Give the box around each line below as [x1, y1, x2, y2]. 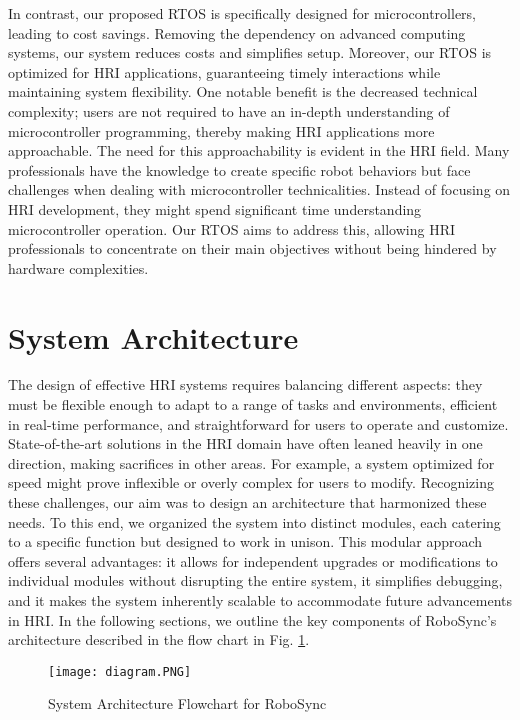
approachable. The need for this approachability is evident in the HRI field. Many [8, 140, 510, 161]
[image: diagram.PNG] [48, 664, 192, 679]
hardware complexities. [8, 257, 149, 278]
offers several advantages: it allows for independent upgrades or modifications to [8, 550, 498, 571]
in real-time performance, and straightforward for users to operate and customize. [8, 413, 509, 434]
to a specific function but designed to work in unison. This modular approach [8, 531, 483, 552]
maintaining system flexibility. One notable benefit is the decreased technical [8, 81, 478, 102]
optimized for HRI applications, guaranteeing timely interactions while [8, 61, 441, 82]
